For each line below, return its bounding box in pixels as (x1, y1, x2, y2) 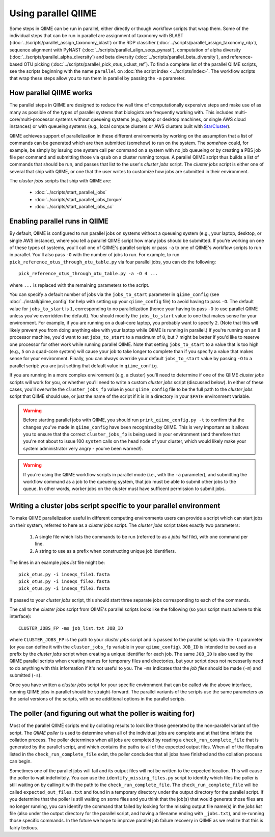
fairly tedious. (9, 824, 38, 830)
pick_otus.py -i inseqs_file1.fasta (18, 571, 110, 577)
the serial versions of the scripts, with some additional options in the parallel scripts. (9, 696, 186, 702)
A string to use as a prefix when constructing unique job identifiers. (35, 548, 176, 554)
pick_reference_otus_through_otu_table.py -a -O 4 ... (18, 271, 158, 277)
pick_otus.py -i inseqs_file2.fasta (18, 578, 110, 584)
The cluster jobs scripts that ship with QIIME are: (9, 178, 112, 184)
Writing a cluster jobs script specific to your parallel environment (9, 502, 221, 510)
